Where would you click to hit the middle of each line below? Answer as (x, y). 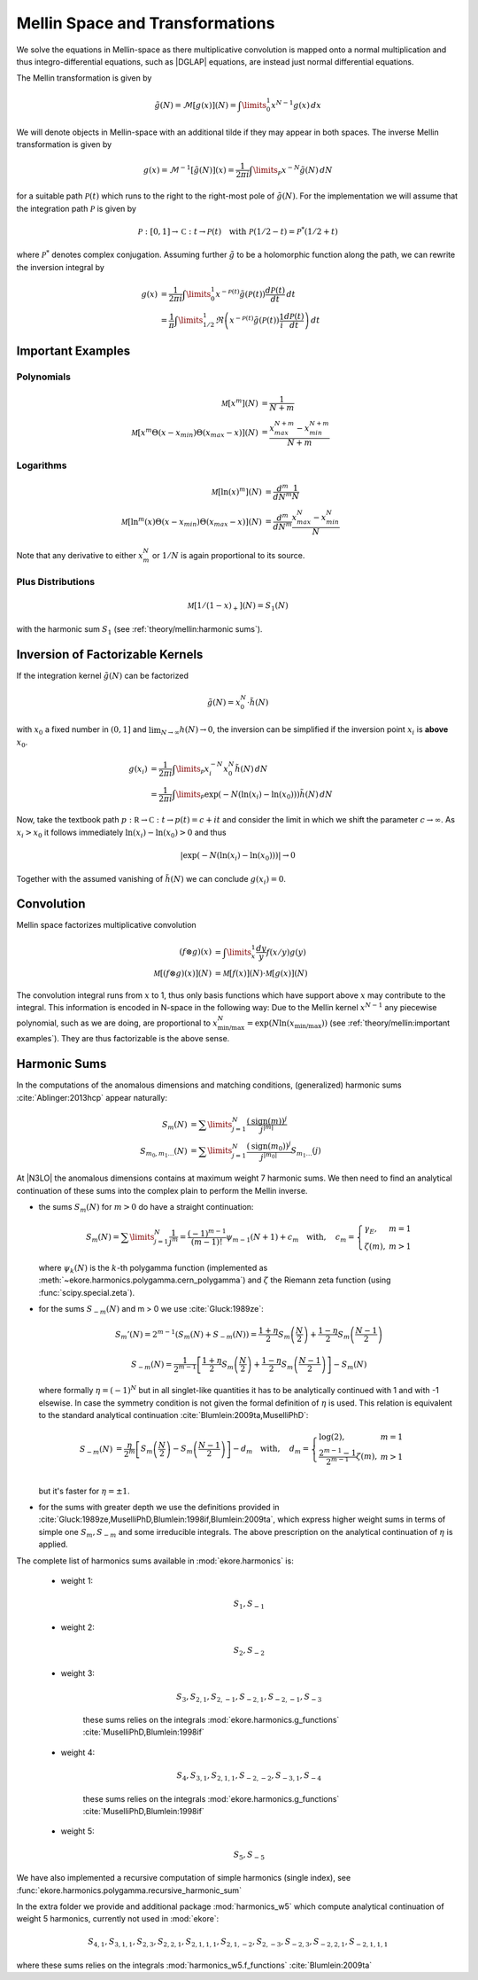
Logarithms (42, 465)
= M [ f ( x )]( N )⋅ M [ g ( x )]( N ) (261, 974)
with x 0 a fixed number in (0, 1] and (81, 731)
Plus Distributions (56, 582)
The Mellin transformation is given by (84, 78)
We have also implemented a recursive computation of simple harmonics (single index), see (184, 1878)
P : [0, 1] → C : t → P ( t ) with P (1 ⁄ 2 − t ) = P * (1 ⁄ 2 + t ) (238, 231)
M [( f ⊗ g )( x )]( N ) (183, 974)
